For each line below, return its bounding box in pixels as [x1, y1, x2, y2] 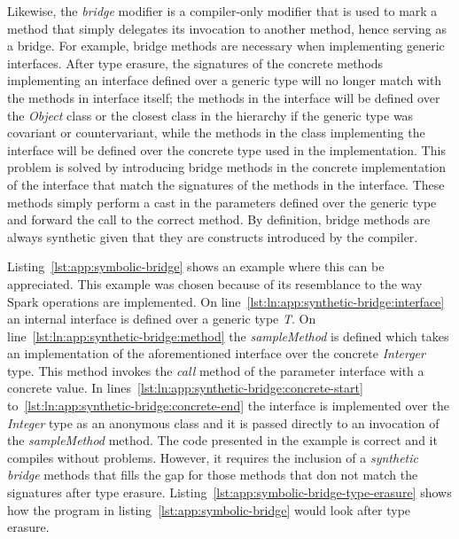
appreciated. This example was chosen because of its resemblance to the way [7, 274, 423, 293]
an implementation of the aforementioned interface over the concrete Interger [7, 344, 425, 363]
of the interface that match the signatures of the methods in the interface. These [7, 175, 445, 193]
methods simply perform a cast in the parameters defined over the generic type [7, 192, 437, 211]
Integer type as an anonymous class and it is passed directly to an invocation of [7, 413, 440, 432]
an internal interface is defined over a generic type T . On [7, 309, 316, 328]
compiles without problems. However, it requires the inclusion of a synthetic [7, 448, 418, 466]
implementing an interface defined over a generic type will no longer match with [7, 71, 442, 90]
